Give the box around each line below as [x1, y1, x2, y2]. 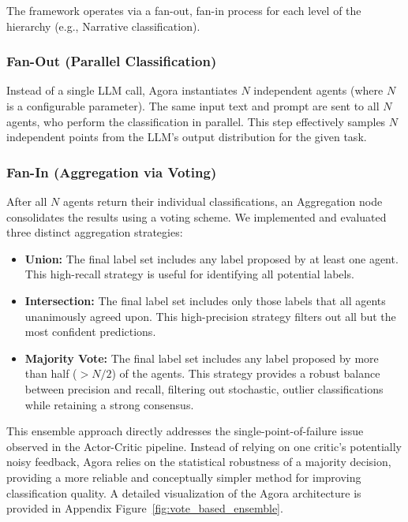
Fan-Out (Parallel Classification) [6, 51, 217, 71]
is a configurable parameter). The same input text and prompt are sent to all [6, 98, 380, 114]
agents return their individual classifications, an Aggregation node [62, 193, 383, 209]
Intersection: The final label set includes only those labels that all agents [24, 292, 386, 308]
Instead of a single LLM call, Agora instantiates [6, 82, 238, 99]
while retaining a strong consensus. [24, 396, 194, 412]
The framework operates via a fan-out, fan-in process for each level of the [6, 2, 361, 18]
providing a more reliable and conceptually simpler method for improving [6, 468, 361, 485]
